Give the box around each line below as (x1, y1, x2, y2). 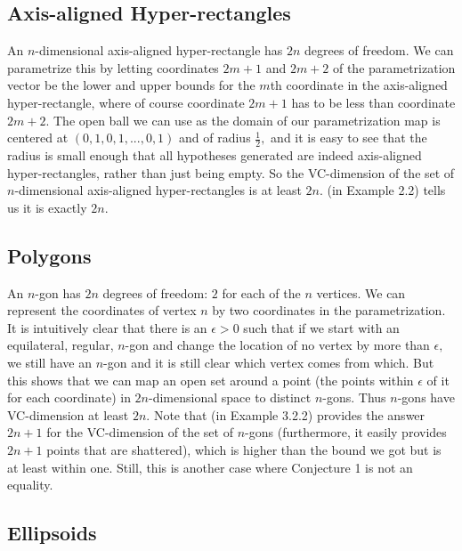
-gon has (35, 283, 81, 302)
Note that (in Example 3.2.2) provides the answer (153, 405, 426, 424)
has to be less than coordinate (291, 93, 456, 111)
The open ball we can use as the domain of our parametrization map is (53, 110, 441, 129)
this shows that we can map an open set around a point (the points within (7, 370, 414, 389)
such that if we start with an (243, 318, 400, 336)
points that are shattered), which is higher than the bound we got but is (46, 440, 442, 458)
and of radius (179, 128, 251, 147)
